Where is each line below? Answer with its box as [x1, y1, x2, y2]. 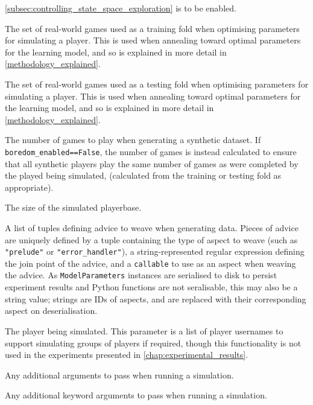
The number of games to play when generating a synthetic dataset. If [5, 133, 261, 146]
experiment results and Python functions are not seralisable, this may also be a [5, 281, 298, 293]
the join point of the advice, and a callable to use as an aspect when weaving [5, 257, 296, 269]
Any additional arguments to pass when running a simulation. [5, 368, 234, 381]
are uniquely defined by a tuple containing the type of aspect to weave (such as [5, 233, 298, 246]
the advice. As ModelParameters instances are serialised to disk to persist [5, 269, 277, 281]
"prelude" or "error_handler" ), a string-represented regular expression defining [5, 245, 305, 258]
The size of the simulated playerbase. [5, 201, 142, 214]
